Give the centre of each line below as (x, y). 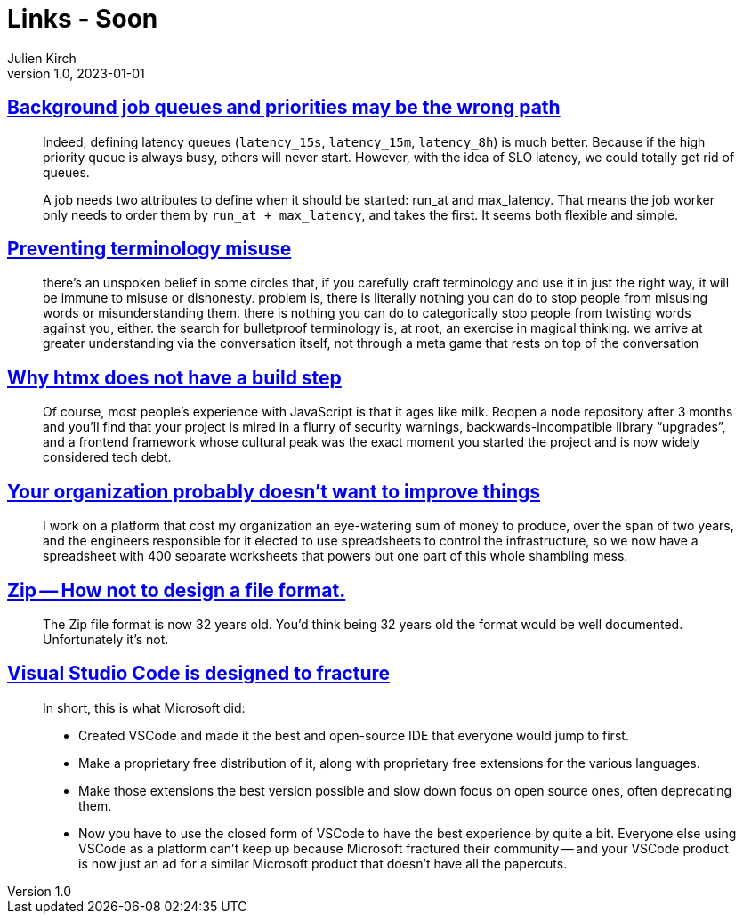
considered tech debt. (107, 457)
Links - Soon (83, 19)
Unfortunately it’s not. (106, 639)
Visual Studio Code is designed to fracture (198, 674)
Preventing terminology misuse (149, 249)
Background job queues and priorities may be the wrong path (284, 108)
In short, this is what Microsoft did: (144, 707)
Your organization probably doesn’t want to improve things (274, 491)
